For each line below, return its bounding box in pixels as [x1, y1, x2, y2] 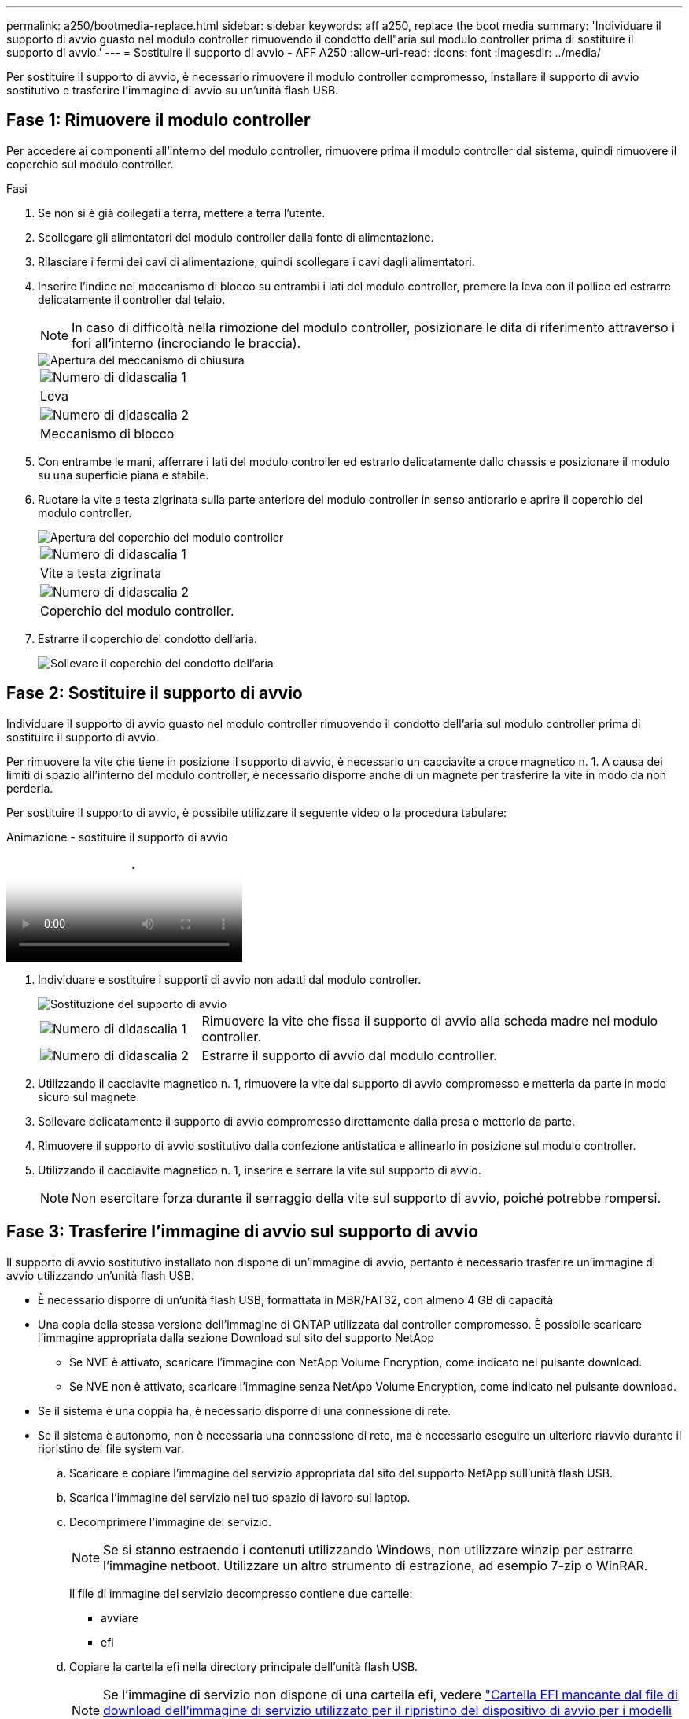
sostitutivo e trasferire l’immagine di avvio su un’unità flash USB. [6, 83, 339, 97]
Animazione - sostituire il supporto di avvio [6, 830, 228, 844]
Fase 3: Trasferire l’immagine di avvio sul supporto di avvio [6, 1222, 479, 1242]
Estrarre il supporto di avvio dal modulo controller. [201, 1047, 497, 1063]
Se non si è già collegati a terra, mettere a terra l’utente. [38, 205, 326, 220]
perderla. [6, 781, 53, 795]
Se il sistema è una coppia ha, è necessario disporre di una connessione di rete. [38, 1403, 451, 1418]
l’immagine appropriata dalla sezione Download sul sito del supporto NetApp [38, 1330, 434, 1344]
